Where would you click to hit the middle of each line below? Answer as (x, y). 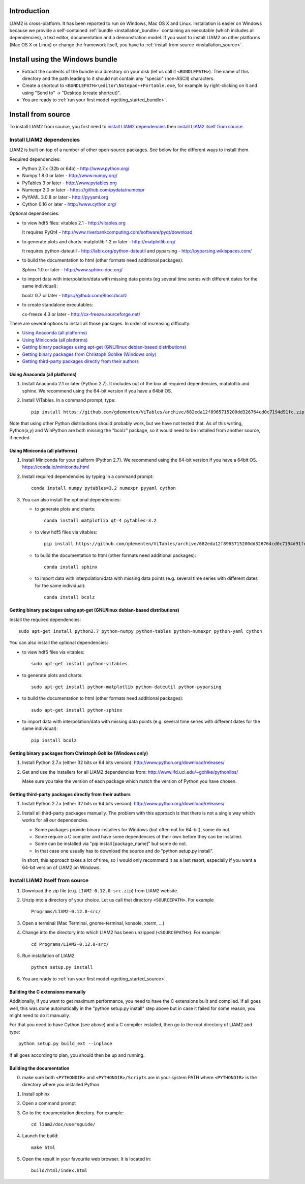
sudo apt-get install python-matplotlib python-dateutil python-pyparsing (126, 687)
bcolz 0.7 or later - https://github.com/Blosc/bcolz (74, 295)
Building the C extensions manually (48, 992)
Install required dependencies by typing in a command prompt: (88, 476)
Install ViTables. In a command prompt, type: (69, 400)
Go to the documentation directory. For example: (73, 1113)
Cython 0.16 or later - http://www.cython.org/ (69, 204)
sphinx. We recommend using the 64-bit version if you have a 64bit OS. (97, 391)
